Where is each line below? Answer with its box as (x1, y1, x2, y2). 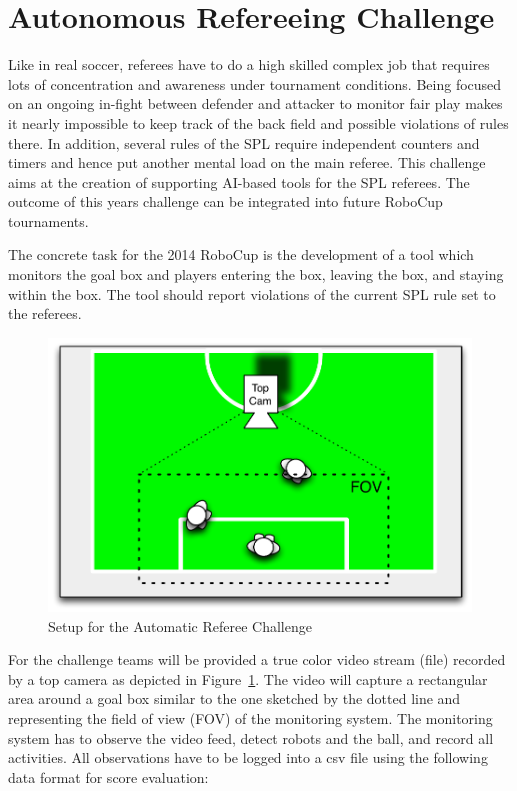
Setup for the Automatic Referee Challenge (48, 615, 312, 636)
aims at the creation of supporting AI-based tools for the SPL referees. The (8, 171, 470, 192)
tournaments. (8, 210, 89, 231)
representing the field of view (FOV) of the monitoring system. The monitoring (8, 708, 493, 729)
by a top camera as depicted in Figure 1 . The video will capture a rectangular (8, 668, 488, 689)
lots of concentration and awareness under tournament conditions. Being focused (8, 73, 502, 94)
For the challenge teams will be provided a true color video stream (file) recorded (8, 649, 506, 670)
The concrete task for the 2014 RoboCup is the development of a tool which (8, 244, 474, 265)
